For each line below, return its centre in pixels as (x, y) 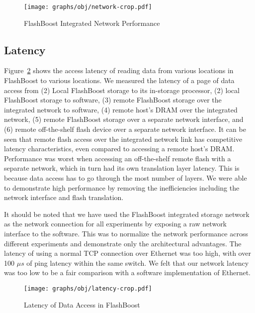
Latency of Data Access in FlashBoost (82, 304)
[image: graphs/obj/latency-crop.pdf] (88, 288)
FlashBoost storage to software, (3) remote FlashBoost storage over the (113, 100)
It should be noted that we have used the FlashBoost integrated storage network (127, 214)
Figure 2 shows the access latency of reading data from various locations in (119, 70)
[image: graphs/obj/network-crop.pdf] (88, 7)
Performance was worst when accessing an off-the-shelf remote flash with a (118, 158)
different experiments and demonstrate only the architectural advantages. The (123, 243)
